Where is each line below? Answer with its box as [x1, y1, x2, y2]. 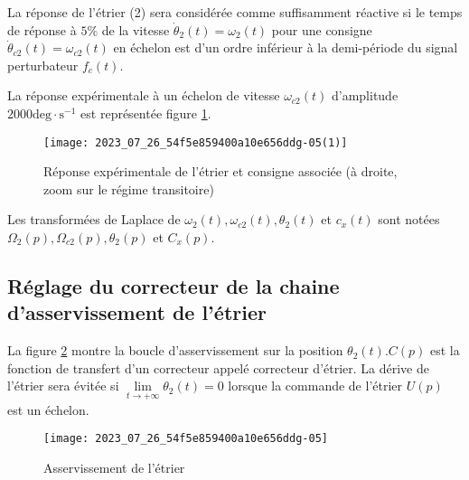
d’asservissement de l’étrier [7, 298, 267, 326]
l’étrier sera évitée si [7, 376, 119, 395]
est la [429, 341, 460, 360]
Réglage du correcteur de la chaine [7, 271, 340, 299]
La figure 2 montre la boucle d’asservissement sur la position [7, 341, 343, 360]
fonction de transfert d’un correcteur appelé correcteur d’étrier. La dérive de [7, 358, 429, 377]
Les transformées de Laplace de [7, 210, 181, 229]
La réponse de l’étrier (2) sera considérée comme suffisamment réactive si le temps [7, 3, 463, 21]
